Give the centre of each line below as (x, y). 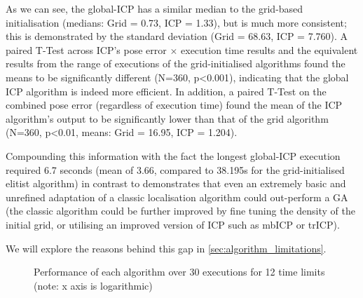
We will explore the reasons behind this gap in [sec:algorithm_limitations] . (166, 248)
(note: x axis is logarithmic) (93, 285)
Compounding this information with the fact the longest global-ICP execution (173, 155)
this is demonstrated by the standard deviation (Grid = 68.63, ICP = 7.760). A (177, 36)
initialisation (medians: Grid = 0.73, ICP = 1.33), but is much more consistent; (176, 22)
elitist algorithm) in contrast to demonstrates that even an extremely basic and (176, 183)
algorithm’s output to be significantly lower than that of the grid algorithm (167, 118)
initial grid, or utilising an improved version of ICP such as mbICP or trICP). (173, 224)
